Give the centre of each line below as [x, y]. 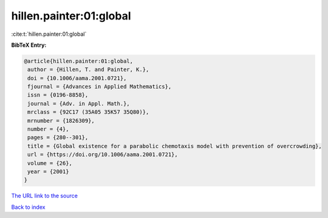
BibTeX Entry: [29, 45]
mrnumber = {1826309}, [61, 121]
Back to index [28, 207]
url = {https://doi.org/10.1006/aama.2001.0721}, [103, 155]
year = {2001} [48, 172]
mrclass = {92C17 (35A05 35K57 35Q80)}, [88, 112]
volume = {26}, [50, 163]
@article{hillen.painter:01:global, [79, 61]
